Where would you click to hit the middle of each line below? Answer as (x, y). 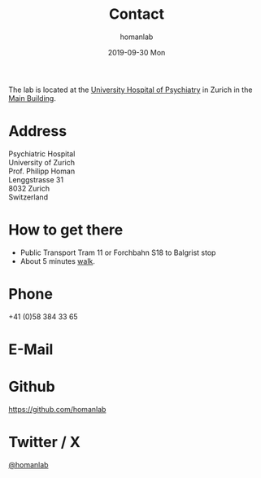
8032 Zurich (29, 188)
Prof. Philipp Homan (42, 171)
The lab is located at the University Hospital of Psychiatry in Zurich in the (130, 90)
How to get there (66, 230)
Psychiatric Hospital (42, 153)
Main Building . (33, 98)
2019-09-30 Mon (137, 52)
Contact (137, 14)
